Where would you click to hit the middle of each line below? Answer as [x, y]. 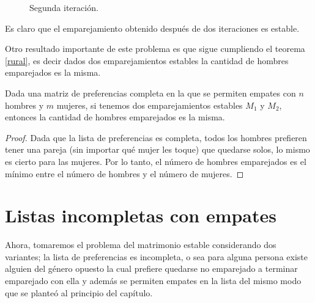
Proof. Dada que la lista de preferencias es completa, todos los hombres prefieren [156, 137]
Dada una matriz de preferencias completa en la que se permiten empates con [150, 93]
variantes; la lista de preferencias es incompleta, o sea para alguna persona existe [156, 256]
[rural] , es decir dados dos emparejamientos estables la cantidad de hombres [147, 60]
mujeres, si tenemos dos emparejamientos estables [150, 105]
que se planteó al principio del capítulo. [79, 292]
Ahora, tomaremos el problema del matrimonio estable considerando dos [141, 245]
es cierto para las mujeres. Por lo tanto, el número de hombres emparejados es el [156, 161]
